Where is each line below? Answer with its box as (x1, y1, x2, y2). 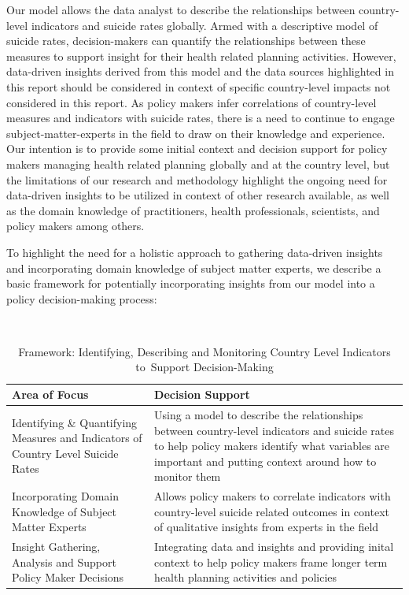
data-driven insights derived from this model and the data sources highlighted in (6, 63, 394, 80)
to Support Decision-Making (135, 359, 274, 375)
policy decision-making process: (6, 290, 157, 307)
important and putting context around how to (154, 452, 377, 469)
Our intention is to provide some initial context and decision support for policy (6, 140, 388, 157)
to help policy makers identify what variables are (154, 437, 390, 454)
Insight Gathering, (12, 538, 101, 555)
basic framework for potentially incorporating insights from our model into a (6, 275, 375, 292)
